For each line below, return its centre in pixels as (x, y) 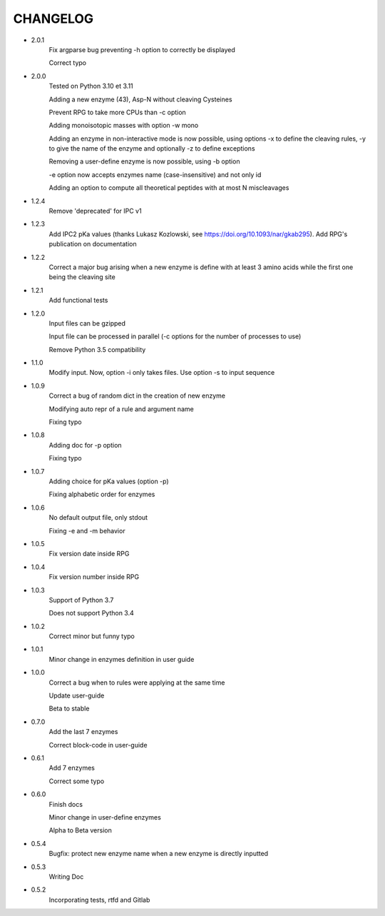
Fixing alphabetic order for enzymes (102, 494)
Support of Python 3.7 (81, 600)
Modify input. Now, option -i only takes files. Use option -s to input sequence (162, 373)
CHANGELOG (53, 19)
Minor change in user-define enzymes (105, 817)
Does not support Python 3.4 (92, 613)
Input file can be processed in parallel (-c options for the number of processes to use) (175, 336)
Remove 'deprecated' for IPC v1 (95, 211)
